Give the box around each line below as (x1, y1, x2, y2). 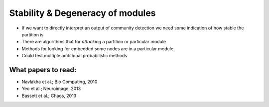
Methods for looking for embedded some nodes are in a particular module (21, 45, 174, 52)
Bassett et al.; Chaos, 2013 (21, 93, 77, 99)
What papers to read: (9, 65, 77, 74)
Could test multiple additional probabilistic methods (21, 53, 127, 59)
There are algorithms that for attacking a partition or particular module (21, 39, 166, 45)
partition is (21, 31, 44, 37)
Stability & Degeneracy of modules (9, 7, 156, 18)
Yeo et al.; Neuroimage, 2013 (21, 86, 81, 92)
